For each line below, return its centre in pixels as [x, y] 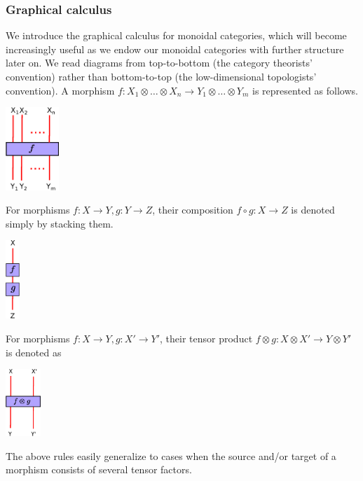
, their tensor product [206, 339]
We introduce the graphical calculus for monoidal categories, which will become [176, 35]
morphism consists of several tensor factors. [99, 469]
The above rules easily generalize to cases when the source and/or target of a [171, 455]
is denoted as [34, 352]
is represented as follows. [305, 90]
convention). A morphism [60, 90]
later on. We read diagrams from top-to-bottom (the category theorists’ [159, 63]
